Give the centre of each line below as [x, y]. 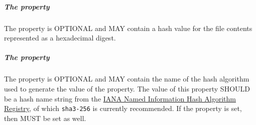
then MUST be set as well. [45, 118]
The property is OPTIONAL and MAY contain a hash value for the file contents [128, 28]
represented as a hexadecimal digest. [60, 38]
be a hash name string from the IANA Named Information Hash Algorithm [120, 98]
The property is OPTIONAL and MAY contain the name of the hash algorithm [127, 79]
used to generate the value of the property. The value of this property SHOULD [127, 88]
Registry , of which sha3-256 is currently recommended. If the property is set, [123, 108]
